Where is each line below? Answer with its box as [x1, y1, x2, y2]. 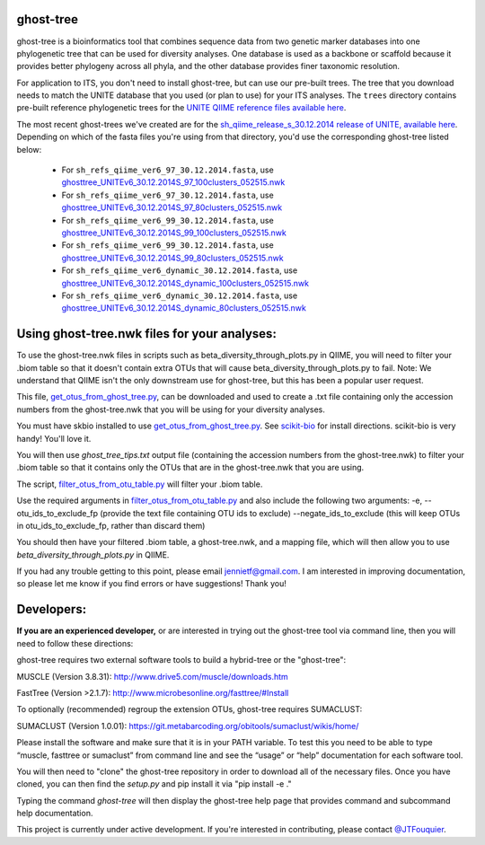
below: [16, 144, 42, 154]
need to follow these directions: [16, 638, 134, 648]
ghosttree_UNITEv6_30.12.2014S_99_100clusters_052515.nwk [61, 227, 287, 238]
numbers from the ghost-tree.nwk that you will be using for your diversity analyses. [16, 404, 325, 415]
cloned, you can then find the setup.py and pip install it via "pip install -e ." [16, 779, 292, 789]
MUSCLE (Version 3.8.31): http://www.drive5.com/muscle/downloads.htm [16, 671, 289, 682]
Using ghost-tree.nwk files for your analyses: [16, 326, 278, 341]
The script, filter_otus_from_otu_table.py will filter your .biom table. [16, 479, 263, 489]
